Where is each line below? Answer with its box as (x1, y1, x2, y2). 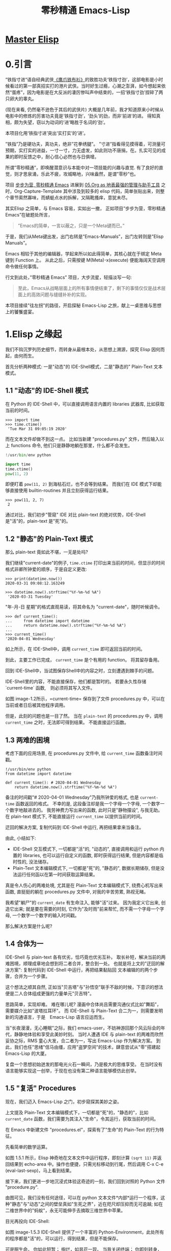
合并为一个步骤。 (14, 973, 50, 979)
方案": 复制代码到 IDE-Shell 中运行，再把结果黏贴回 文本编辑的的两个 (9, 967, 154, 973)
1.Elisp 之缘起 (5, 329, 62, 340)
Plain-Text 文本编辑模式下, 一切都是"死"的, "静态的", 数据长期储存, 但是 (12, 865, 160, 871)
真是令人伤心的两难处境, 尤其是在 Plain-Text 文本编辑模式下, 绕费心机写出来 (5, 882, 163, 888)
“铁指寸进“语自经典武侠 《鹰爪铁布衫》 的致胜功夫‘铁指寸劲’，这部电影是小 (5, 77, 159, 83)
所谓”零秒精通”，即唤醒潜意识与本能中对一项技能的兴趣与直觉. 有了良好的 (5, 164, 159, 171)
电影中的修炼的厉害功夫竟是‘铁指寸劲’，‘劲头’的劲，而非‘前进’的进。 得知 (5, 113, 156, 119)
